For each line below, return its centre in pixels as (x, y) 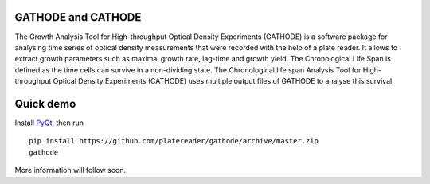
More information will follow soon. (70, 170)
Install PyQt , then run (49, 123)
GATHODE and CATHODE (78, 17)
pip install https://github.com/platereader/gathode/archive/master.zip (174, 141)
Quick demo (45, 104)
